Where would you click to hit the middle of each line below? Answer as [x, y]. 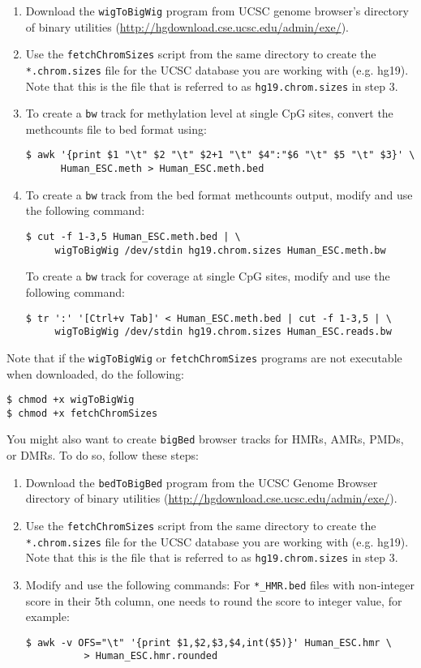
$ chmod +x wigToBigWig [71, 400]
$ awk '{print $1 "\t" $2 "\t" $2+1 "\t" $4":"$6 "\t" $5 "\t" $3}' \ [220, 155]
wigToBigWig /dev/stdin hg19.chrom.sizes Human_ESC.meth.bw [220, 250]
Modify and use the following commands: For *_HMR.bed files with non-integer [220, 584]
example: [47, 617]
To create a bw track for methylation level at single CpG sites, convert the [209, 113]
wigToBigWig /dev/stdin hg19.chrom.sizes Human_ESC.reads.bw [223, 332]
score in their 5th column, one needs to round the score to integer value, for [214, 600]
